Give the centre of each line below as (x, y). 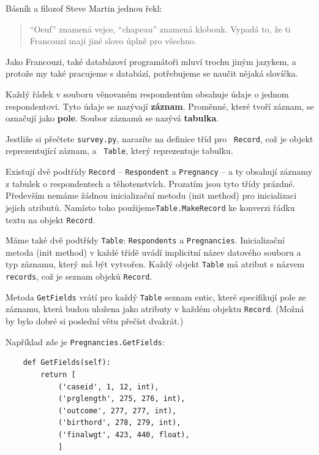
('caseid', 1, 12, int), (108, 387)
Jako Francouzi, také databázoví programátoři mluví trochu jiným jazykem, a (151, 61)
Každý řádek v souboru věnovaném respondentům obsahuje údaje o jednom (147, 94)
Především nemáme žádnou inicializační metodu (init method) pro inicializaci (151, 195)
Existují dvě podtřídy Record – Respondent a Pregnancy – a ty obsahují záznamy (159, 171)
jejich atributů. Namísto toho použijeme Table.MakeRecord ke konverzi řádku (150, 207)
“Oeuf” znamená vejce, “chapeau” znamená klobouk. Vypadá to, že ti (160, 29)
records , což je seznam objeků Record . (79, 276)
